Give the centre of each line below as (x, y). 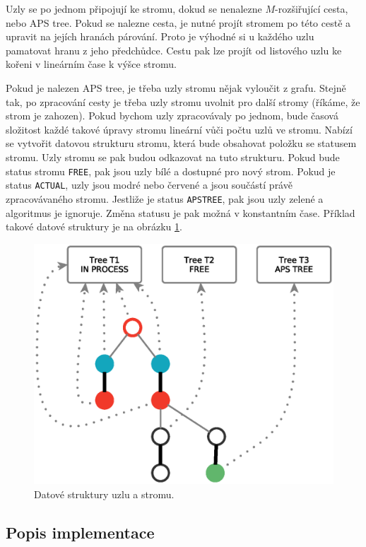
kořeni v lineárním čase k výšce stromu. (91, 64)
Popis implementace (80, 532)
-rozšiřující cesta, (312, 8)
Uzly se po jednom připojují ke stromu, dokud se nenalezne (134, 8)
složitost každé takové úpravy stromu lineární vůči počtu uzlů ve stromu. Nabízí (179, 129)
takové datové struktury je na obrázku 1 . (94, 227)
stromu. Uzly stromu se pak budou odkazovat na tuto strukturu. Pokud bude (173, 157)
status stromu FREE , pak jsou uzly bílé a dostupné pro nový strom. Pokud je (171, 171)
